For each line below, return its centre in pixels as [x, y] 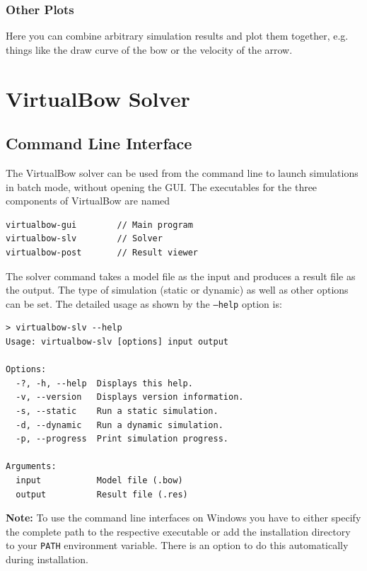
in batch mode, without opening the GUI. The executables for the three [162, 186]
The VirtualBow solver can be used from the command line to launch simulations [182, 172]
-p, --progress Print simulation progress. [122, 439]
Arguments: [31, 467]
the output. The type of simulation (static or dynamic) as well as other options [177, 290]
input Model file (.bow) [99, 480]
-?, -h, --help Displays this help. [104, 383]
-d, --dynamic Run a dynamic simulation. [120, 425]
